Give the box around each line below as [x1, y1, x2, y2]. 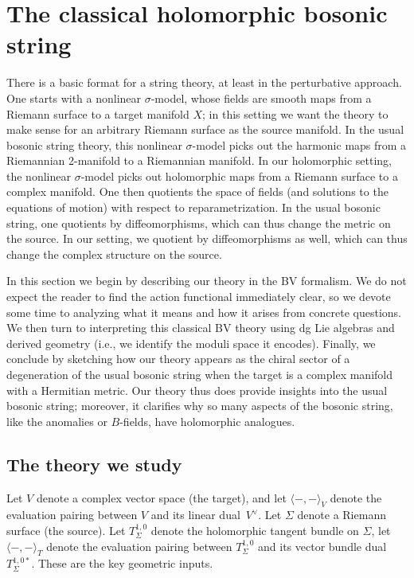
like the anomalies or [6, 412, 107, 429]
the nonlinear [6, 167, 71, 184]
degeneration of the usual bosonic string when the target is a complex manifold [6, 366, 393, 382]
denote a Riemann [297, 506, 386, 523]
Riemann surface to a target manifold [6, 105, 189, 122]
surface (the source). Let [6, 521, 126, 538]
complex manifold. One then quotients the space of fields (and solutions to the [6, 183, 389, 200]
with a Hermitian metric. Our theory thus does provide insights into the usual [6, 381, 388, 398]
